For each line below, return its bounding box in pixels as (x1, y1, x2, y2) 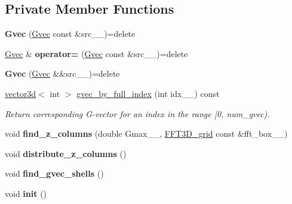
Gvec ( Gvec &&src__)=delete (5, 67, 120, 80)
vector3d (5, 87, 36, 99)
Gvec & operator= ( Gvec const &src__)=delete (5, 47, 188, 59)
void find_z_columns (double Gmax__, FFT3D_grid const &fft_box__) (5, 127, 288, 140)
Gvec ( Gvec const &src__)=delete (5, 27, 136, 40)
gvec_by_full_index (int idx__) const (76, 87, 220, 99)
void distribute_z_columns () (5, 147, 127, 159)
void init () (5, 187, 47, 199)
